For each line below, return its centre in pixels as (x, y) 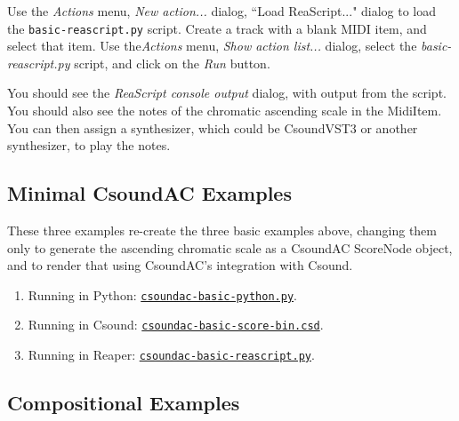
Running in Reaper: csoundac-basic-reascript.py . (171, 355)
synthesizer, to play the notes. (89, 145)
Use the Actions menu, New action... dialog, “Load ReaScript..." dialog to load (222, 11)
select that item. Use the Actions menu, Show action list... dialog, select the (212, 46)
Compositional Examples (124, 403)
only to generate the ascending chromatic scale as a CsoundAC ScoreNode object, (230, 247)
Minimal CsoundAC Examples (149, 193)
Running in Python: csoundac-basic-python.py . (162, 294)
